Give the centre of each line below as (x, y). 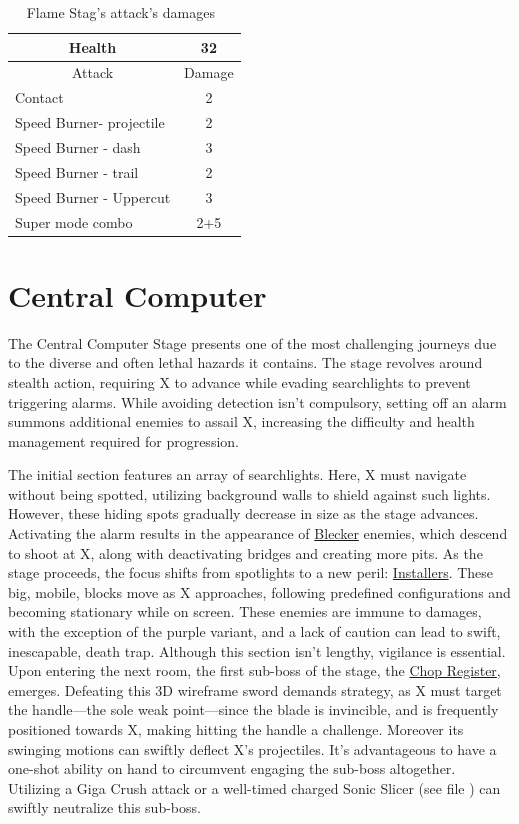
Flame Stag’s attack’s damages (120, 12)
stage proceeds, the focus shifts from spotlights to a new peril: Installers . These (251, 572)
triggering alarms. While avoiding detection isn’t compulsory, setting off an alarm (257, 401)
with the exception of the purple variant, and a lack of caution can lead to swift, (254, 631)
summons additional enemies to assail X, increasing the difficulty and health (241, 421)
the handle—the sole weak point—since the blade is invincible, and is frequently (253, 709)
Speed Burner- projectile (90, 122)
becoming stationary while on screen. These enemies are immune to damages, (245, 611)
